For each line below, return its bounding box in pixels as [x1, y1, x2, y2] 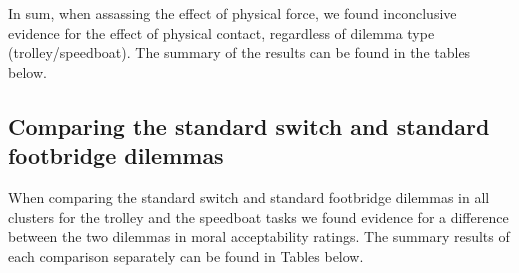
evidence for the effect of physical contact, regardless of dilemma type [8, 22, 435, 43]
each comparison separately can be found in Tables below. [8, 245, 364, 266]
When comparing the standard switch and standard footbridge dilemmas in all [8, 186, 490, 207]
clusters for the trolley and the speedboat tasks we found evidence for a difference [8, 206, 509, 227]
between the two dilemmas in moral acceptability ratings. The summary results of [8, 226, 510, 247]
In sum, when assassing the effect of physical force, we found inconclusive [8, 3, 457, 23]
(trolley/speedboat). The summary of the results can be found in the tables [8, 42, 471, 63]
